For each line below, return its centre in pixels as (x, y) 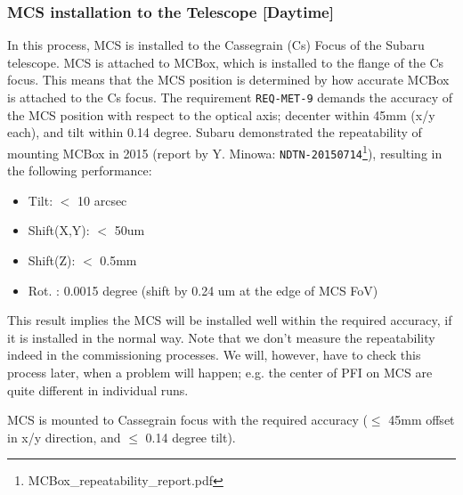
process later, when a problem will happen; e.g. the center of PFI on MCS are (220, 372)
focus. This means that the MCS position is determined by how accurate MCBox (228, 80)
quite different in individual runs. (98, 390)
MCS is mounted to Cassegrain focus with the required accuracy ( (187, 420)
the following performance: (80, 170)
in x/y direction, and (64, 437)
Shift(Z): (52, 260)
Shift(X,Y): (59, 230)
